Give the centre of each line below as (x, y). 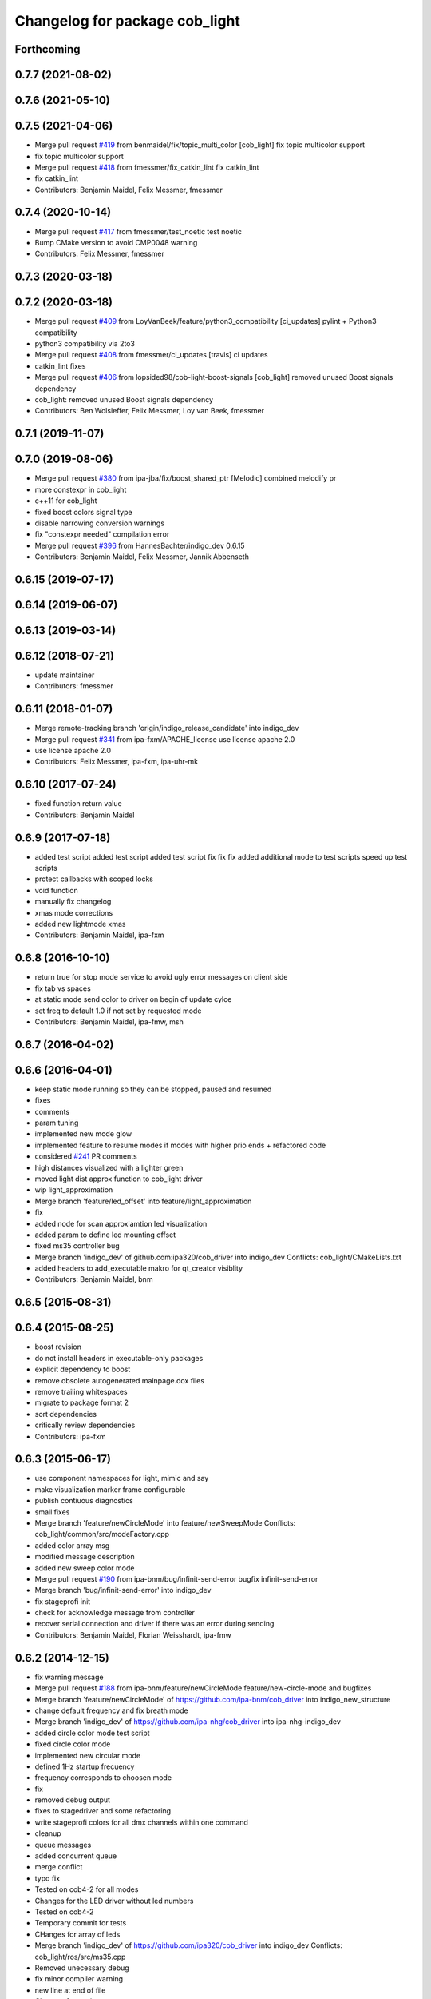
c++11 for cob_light (66, 501)
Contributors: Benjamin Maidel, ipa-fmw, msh (109, 1021)
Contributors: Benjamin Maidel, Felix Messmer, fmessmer (129, 190)
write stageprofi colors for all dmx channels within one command (142, 1822)
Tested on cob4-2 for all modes (87, 1889)
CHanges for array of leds (77, 1934)
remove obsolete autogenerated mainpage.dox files (120, 1380)
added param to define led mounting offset (105, 1235)
